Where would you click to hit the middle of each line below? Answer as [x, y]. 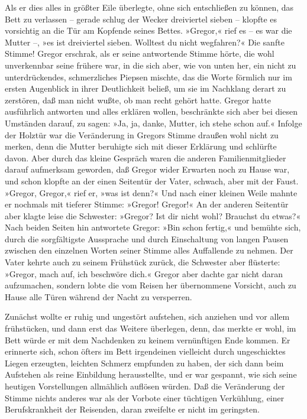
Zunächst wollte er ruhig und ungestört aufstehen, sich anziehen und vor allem [147, 316]
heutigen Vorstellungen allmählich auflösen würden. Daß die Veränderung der [145, 386]
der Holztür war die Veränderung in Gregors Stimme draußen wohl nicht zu [142, 134]
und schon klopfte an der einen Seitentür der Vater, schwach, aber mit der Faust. [152, 181]
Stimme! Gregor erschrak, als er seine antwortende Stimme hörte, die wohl [140, 53]
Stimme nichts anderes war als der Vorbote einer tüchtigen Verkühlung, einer [145, 397]
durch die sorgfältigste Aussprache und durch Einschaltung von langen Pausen [147, 238]
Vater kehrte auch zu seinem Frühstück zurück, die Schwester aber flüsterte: [143, 262]
